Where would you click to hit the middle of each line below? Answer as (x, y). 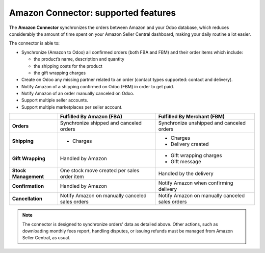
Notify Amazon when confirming (196, 183)
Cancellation (27, 199)
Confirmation (28, 186)
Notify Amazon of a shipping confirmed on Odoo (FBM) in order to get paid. (98, 86)
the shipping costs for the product (68, 66)
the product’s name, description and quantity (79, 59)
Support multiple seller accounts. (55, 100)
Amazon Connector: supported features (93, 13)
